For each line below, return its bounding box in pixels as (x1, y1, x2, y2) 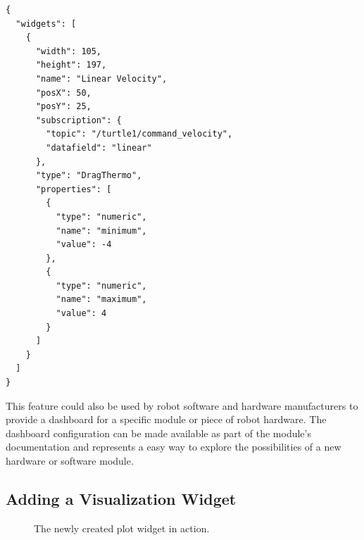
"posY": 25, (35, 101, 92, 112)
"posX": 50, (35, 87, 92, 98)
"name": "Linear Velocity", (35, 73, 168, 84)
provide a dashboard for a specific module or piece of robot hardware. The (6, 412, 327, 427)
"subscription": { (35, 115, 122, 125)
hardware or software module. (6, 453, 134, 467)
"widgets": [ (15, 18, 77, 29)
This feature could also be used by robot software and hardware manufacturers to (6, 398, 358, 413)
